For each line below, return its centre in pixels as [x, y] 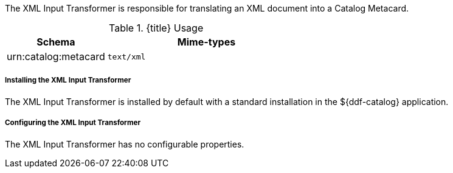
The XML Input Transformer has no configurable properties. [125, 144]
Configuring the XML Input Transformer [73, 123]
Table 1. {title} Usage [156, 28]
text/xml [126, 56]
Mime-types [206, 42]
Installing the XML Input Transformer [68, 80]
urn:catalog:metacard [56, 56]
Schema [56, 42]
